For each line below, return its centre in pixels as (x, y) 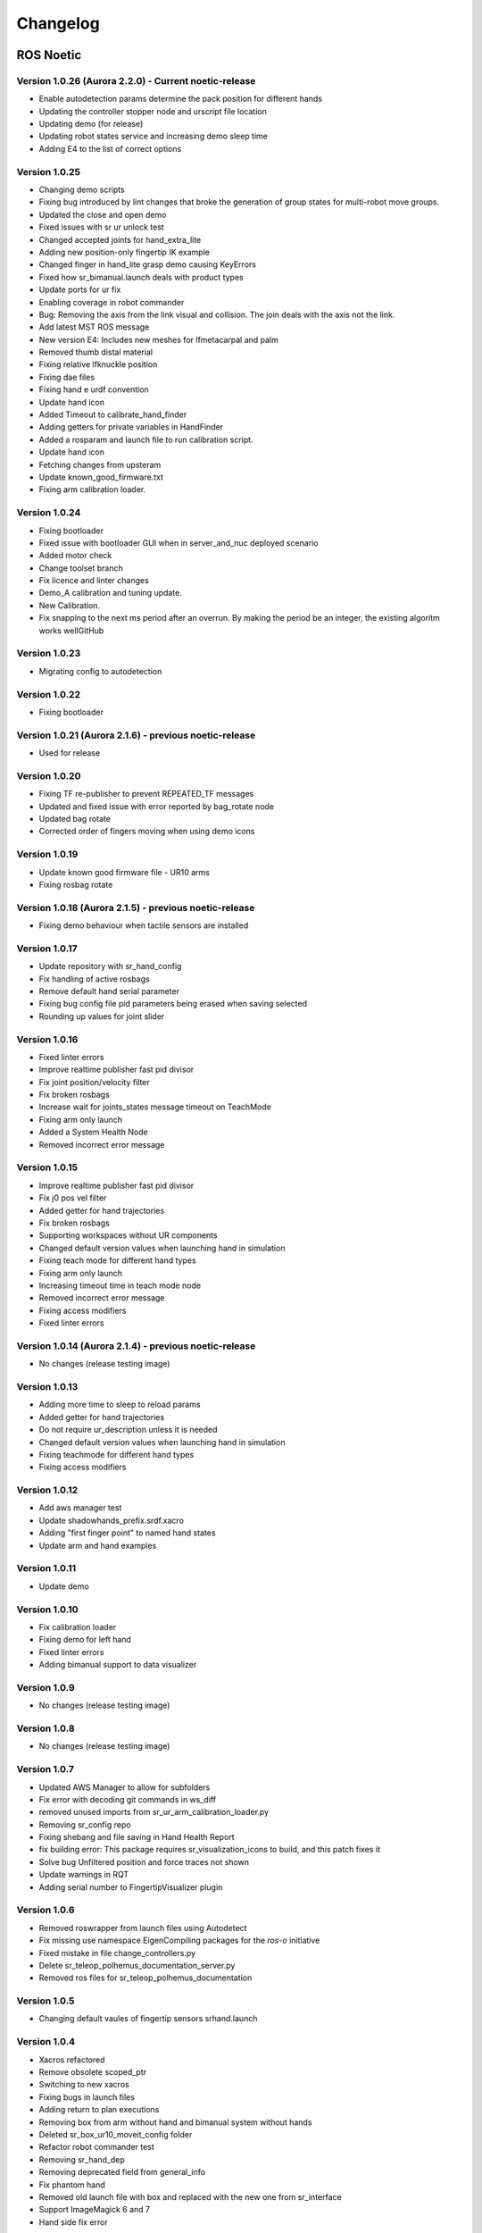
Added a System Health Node (93, 1132)
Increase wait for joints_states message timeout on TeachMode (155, 1107)
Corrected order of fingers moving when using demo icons (147, 832)
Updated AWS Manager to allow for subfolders (125, 1787)
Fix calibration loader (78, 1627)
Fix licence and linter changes (94, 581)
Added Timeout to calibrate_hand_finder (113, 414)
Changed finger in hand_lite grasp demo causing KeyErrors (147, 264)
